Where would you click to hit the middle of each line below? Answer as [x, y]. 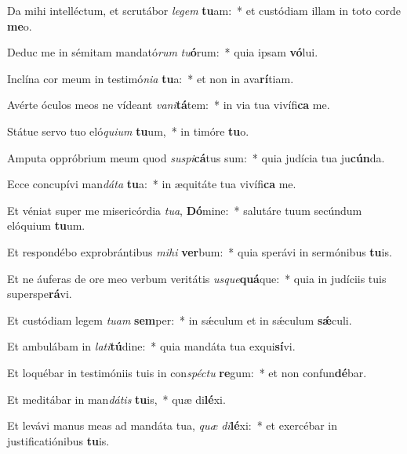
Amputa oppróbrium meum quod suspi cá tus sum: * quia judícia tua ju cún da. [196, 157]
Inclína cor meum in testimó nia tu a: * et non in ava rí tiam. [151, 78]
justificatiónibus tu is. [58, 440]
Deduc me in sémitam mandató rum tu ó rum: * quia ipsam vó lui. [163, 52]
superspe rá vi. [40, 294]
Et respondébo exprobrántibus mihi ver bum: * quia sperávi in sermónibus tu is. [200, 251]
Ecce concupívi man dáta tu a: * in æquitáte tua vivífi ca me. [152, 184]
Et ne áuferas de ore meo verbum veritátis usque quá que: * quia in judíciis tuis [197, 278]
